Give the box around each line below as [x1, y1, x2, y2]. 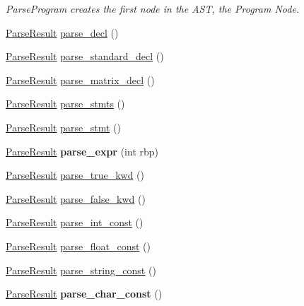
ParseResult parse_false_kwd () [6, 191, 146, 206]
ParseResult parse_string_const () [6, 262, 156, 277]
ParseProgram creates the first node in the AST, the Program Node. [6, 1, 300, 16]
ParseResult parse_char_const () [6, 286, 163, 301]
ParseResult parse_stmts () [6, 96, 125, 111]
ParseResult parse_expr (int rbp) [6, 143, 158, 158]
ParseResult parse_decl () [6, 25, 119, 40]
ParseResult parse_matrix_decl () [6, 72, 155, 87]
